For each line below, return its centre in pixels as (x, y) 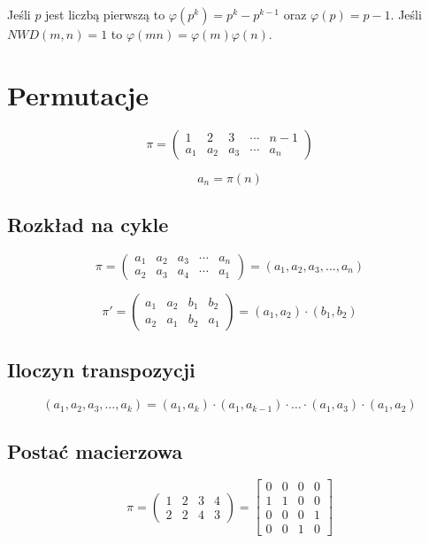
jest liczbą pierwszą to (105, 14)
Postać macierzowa (95, 450)
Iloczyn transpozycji (101, 370)
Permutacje (78, 94)
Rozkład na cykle (88, 225)
